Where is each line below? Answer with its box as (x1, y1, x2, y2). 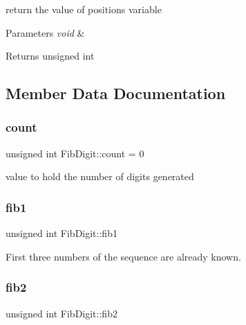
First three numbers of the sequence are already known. (6, 249, 241, 263)
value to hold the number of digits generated (6, 169, 194, 184)
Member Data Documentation (6, 82, 226, 104)
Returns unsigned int (6, 49, 95, 63)
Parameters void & (6, 25, 85, 39)
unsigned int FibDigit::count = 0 (6, 146, 144, 160)
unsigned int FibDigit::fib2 (6, 306, 117, 320)
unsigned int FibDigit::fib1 (6, 226, 117, 240)
